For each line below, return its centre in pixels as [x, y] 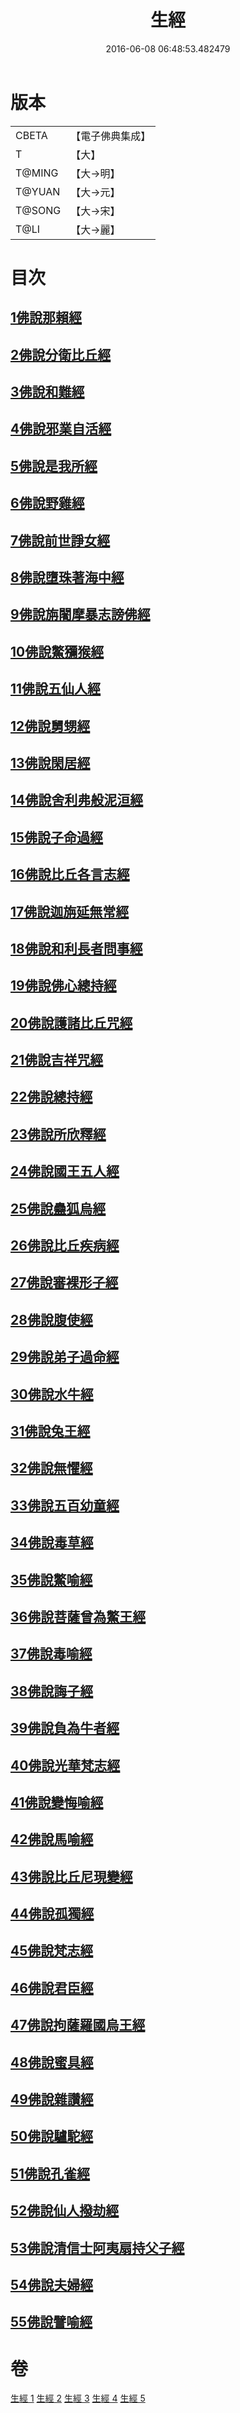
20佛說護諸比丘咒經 [71, 1022]
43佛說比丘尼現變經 [71, 1876]
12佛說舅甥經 [50, 726]
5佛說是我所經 [54, 466]
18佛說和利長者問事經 [76, 948]
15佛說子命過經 [57, 837]
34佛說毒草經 [52, 1542]
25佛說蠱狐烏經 [58, 1208]
